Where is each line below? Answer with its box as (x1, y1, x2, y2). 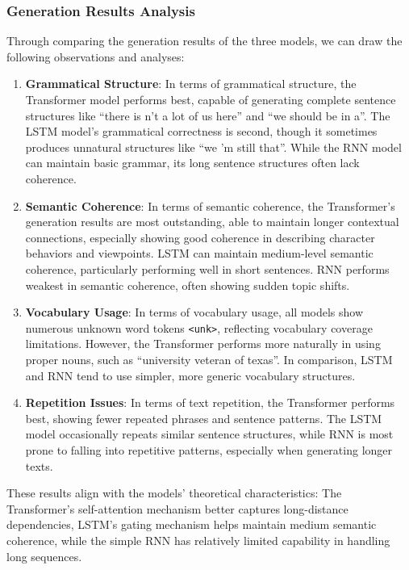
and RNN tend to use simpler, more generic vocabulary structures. (25, 367, 356, 383)
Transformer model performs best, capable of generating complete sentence (25, 91, 396, 107)
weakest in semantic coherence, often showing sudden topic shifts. (25, 276, 350, 293)
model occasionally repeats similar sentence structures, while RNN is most (25, 425, 394, 442)
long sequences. (6, 547, 82, 564)
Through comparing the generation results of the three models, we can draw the (6, 32, 403, 49)
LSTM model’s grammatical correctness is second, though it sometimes (25, 123, 378, 140)
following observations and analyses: (6, 48, 185, 65)
